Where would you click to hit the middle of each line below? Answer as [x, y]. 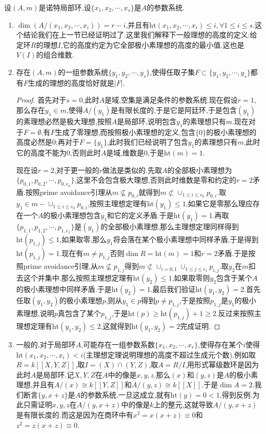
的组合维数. [55, 55]
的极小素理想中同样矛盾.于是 [64, 289]
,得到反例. [236, 394]
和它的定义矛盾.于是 [140, 215]
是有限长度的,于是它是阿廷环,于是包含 [174, 110]
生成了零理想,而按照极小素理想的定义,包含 [125, 132]
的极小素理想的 [231, 132]
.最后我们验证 [173, 289]
